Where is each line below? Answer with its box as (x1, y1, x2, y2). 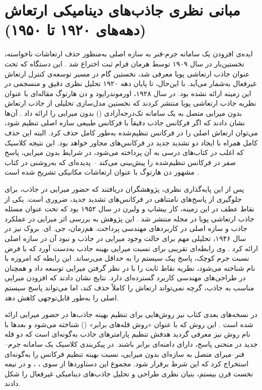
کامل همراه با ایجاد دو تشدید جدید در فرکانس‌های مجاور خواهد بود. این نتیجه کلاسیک (5, 137, 258, 147)
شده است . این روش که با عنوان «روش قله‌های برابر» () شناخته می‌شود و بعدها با (5, 319, 253, 329)
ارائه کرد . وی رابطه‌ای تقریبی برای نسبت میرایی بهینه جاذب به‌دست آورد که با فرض (5, 243, 258, 253)
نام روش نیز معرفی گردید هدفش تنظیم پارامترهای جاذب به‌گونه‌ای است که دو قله (5, 329, 250, 339)
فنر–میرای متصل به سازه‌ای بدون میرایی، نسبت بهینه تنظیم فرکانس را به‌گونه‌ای (5, 348, 244, 359)
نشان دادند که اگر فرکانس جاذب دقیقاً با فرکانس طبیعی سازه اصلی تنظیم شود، (5, 117, 245, 128)
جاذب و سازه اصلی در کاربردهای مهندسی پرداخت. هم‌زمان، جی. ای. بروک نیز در (5, 223, 247, 233)
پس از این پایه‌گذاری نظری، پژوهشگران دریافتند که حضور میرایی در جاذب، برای (5, 184, 244, 194)
